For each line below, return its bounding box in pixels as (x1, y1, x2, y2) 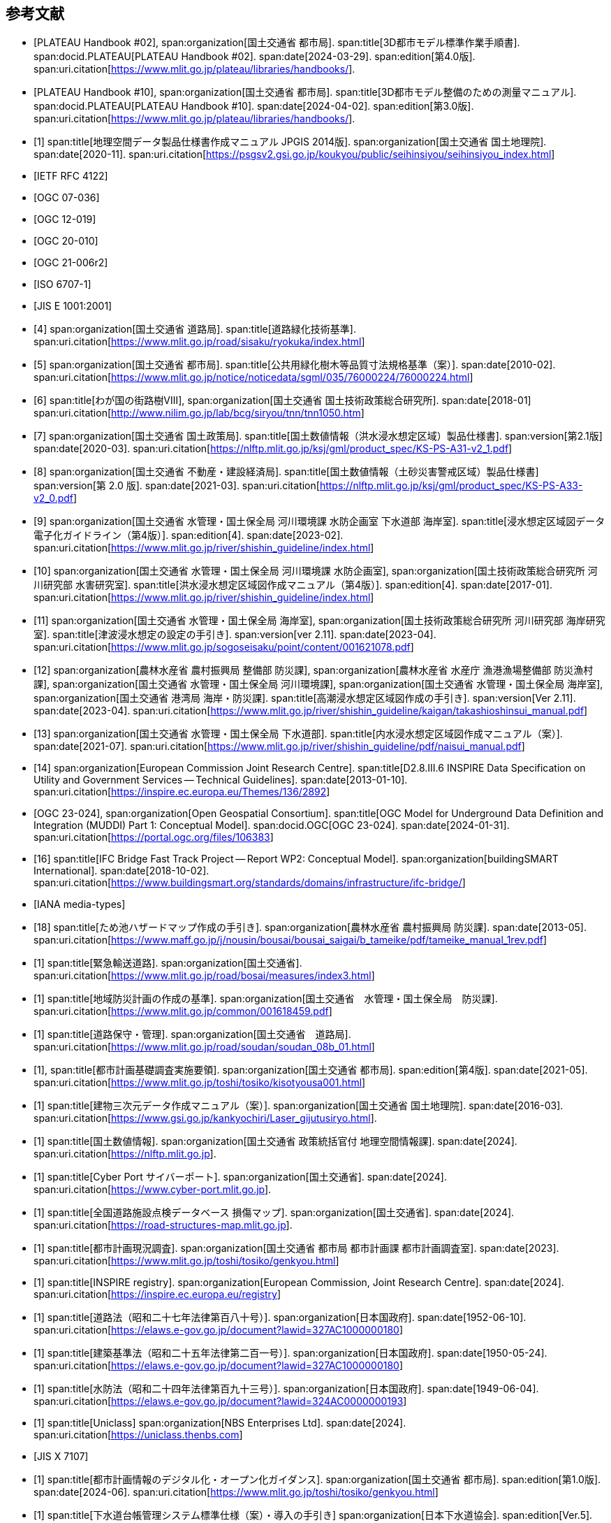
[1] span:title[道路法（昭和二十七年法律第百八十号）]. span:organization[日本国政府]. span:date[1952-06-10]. (34, 1311, 527, 1324)
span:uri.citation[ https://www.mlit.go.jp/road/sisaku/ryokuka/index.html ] (34, 335, 365, 348)
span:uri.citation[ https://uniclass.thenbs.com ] (34, 1429, 243, 1441)
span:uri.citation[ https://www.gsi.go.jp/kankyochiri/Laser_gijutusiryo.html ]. (34, 1112, 377, 1125)
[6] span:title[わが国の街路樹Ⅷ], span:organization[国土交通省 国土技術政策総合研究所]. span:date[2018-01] (34, 394, 531, 407)
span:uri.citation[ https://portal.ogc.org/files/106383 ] (34, 831, 274, 844)
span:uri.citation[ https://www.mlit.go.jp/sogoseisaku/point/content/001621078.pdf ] (34, 641, 414, 654)
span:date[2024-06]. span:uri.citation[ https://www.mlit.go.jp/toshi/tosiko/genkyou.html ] (34, 1486, 439, 1499)
